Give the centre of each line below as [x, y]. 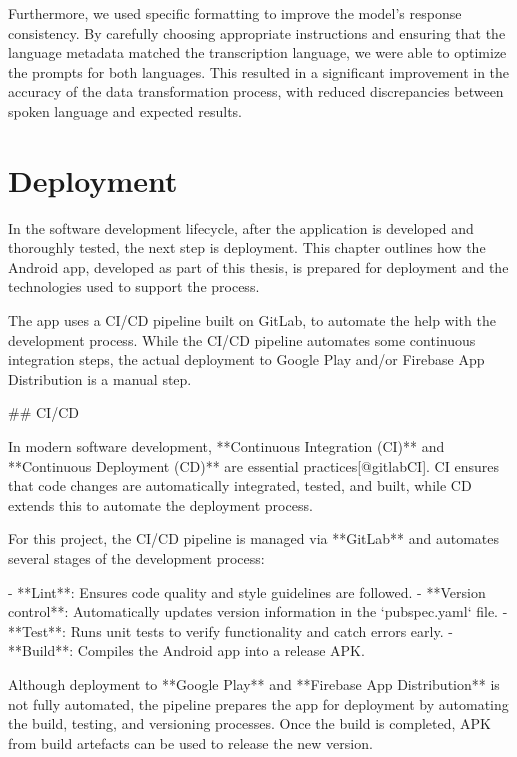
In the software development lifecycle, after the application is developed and [241, 227]
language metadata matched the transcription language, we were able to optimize [257, 52]
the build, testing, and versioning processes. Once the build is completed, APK [249, 723]
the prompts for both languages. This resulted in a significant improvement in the [259, 71]
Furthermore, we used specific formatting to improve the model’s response [235, 13]
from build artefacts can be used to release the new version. [190, 742]
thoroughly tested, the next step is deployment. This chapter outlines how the [247, 247]
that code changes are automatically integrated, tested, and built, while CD [240, 485]
